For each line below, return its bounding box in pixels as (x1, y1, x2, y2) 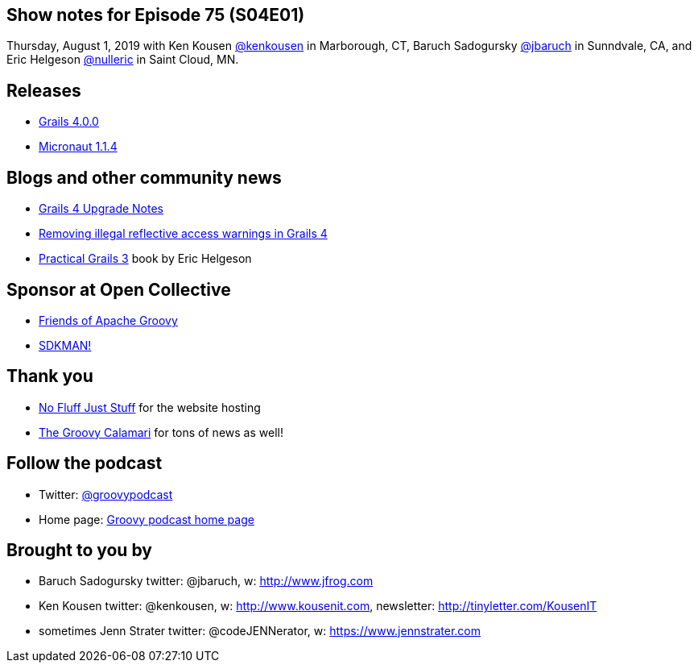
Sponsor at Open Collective (6, 279, 231, 300)
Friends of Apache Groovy (39, 313, 178, 327)
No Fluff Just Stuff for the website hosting (39, 400, 261, 414)
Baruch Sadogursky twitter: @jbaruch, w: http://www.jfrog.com (39, 574, 374, 588)
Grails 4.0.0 (39, 114, 99, 129)
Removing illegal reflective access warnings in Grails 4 (39, 226, 328, 241)
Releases (6, 80, 81, 101)
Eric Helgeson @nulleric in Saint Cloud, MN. (6, 52, 239, 67)
